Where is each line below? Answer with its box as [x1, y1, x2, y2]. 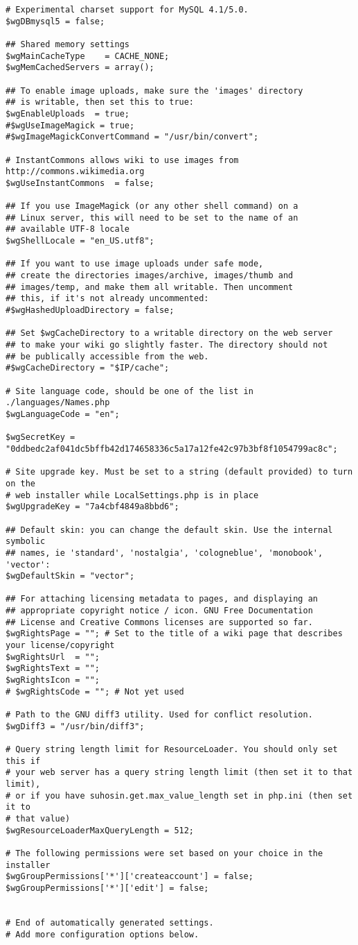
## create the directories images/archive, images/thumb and [6, 271, 294, 281]
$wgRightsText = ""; [6, 663, 100, 674]
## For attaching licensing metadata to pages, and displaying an [6, 594, 319, 604]
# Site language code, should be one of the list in [6, 386, 253, 396]
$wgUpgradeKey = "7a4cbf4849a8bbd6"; [6, 502, 179, 512]
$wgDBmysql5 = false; [6, 16, 105, 26]
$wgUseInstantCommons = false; [6, 178, 154, 188]
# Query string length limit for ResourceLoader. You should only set [6, 744, 338, 754]
